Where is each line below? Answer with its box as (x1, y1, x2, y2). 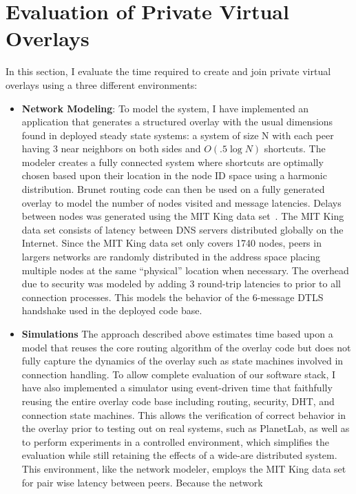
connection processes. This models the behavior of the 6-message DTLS (21, 289, 324, 304)
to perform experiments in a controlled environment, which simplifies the (21, 434, 329, 449)
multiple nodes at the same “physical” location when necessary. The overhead (21, 263, 349, 277)
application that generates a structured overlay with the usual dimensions (21, 114, 333, 129)
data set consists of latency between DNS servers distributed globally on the (21, 222, 344, 236)
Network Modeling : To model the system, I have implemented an (21, 101, 309, 115)
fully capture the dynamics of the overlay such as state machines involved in (21, 353, 344, 368)
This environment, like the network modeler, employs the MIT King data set (21, 461, 346, 475)
